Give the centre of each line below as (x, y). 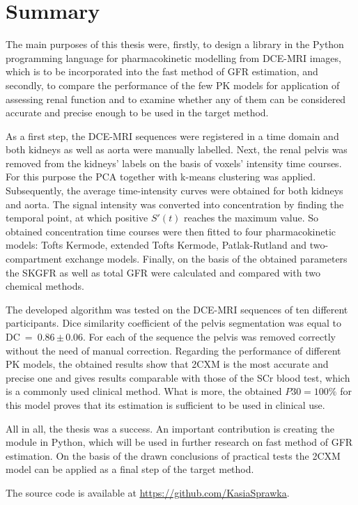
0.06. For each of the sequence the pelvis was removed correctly (201, 336)
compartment (34, 259)
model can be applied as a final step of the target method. (130, 469)
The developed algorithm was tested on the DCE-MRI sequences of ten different (177, 309)
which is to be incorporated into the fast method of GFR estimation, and (162, 71)
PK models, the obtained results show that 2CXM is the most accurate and (167, 364)
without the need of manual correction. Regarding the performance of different (173, 350)
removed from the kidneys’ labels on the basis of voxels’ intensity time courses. (174, 163)
